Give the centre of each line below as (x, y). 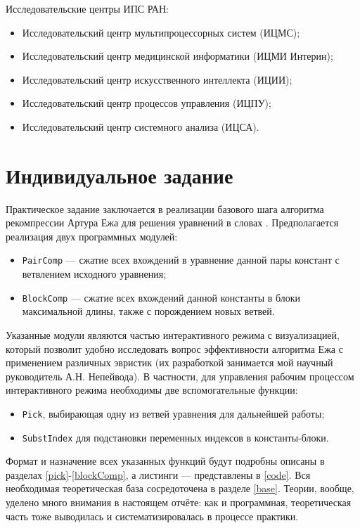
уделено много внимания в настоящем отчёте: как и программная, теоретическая (179, 502)
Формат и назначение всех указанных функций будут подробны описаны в (165, 461)
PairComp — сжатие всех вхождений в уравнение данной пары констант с (181, 260)
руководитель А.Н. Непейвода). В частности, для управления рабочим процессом (180, 376)
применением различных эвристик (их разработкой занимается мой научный (169, 362)
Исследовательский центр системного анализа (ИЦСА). (141, 126)
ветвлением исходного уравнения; (94, 274)
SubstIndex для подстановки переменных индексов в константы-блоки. (175, 437)
